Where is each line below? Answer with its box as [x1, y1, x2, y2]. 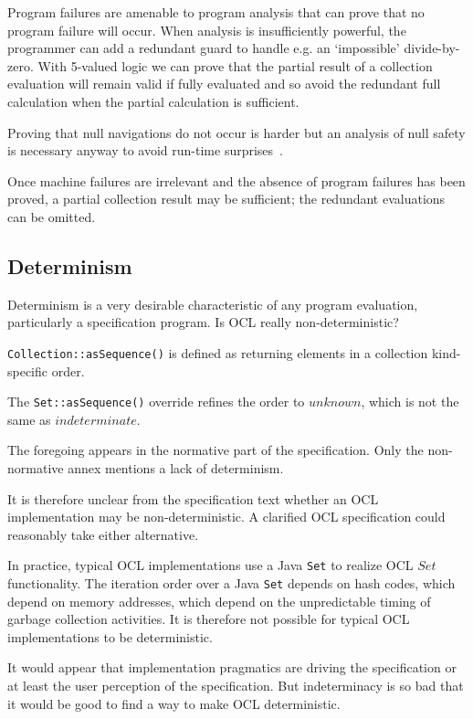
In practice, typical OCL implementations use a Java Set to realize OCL [7, 555, 414, 575]
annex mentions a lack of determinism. [68, 459, 284, 478]
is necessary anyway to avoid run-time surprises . [7, 141, 283, 160]
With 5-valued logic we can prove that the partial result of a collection [37, 56, 433, 75]
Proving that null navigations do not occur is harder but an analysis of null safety [7, 122, 466, 142]
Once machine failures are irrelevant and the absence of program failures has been [7, 171, 466, 190]
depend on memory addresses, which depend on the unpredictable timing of [7, 591, 431, 610]
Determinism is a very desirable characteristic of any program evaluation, [7, 294, 418, 313]
